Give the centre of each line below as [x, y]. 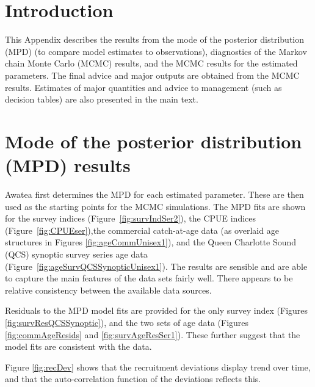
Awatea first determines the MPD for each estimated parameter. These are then [154, 194]
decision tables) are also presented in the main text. [102, 99]
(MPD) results [68, 165]
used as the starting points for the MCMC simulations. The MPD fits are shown [155, 206]
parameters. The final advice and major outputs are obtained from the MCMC [152, 75]
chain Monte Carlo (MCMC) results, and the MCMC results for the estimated [151, 63]
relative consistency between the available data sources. [108, 290]
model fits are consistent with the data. [78, 346]
